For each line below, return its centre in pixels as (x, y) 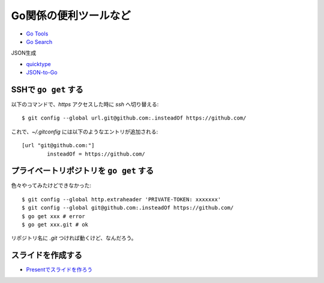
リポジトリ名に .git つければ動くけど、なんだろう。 (74, 238)
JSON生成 (24, 53)
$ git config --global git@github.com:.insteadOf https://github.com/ (128, 208)
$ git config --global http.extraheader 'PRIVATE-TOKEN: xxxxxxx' (121, 199)
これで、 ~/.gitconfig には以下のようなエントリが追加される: (85, 132)
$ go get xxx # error (53, 216)
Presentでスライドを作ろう (59, 270)
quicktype (38, 64)
